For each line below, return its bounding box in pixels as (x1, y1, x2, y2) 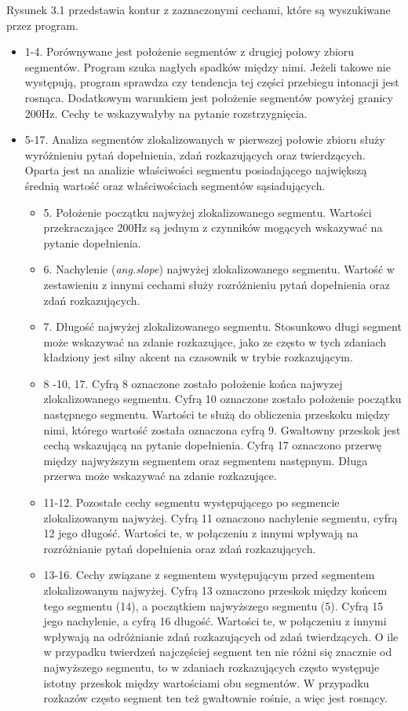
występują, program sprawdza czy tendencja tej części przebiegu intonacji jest (24, 74, 399, 90)
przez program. (6, 16, 78, 33)
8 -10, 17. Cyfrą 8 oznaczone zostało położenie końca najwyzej (43, 375, 343, 391)
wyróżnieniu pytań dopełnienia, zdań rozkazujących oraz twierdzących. (24, 146, 366, 163)
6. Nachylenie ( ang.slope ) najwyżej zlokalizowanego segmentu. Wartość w (43, 261, 395, 277)
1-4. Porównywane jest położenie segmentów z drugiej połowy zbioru (24, 43, 355, 60)
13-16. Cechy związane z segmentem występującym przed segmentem (43, 566, 375, 583)
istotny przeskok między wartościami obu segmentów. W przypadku (43, 674, 370, 691)
